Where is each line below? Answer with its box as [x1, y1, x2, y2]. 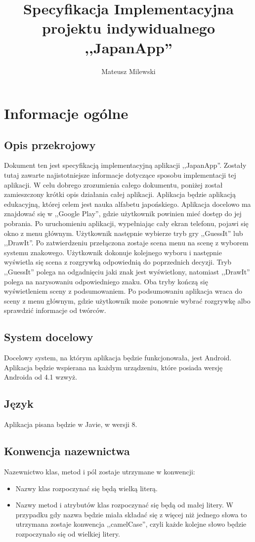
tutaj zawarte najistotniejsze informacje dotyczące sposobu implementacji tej [4, 170, 236, 180]
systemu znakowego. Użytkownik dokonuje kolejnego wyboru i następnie [4, 247, 222, 257]
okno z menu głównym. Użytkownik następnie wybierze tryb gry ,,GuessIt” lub [4, 228, 243, 238]
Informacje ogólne [4, 103, 128, 123]
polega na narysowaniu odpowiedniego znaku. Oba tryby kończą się [4, 276, 208, 286]
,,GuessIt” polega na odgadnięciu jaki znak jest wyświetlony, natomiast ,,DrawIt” [4, 267, 250, 277]
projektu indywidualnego [42, 18, 215, 38]
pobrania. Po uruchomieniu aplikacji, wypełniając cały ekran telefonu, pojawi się [4, 218, 249, 229]
